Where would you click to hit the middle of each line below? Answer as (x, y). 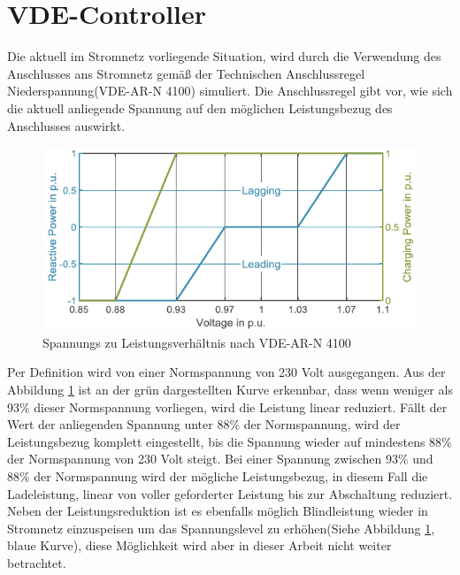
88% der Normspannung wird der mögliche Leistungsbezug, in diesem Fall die (218, 476)
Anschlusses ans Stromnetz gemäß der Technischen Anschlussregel (186, 73)
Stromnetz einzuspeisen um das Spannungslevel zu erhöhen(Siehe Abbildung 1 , (221, 528)
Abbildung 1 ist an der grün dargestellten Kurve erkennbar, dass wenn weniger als (230, 390)
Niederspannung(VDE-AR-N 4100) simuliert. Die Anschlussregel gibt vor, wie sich (230, 91)
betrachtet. (37, 562)
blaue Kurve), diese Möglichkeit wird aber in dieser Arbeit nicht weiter (199, 545)
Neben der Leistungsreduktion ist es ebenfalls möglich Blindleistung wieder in (218, 511)
